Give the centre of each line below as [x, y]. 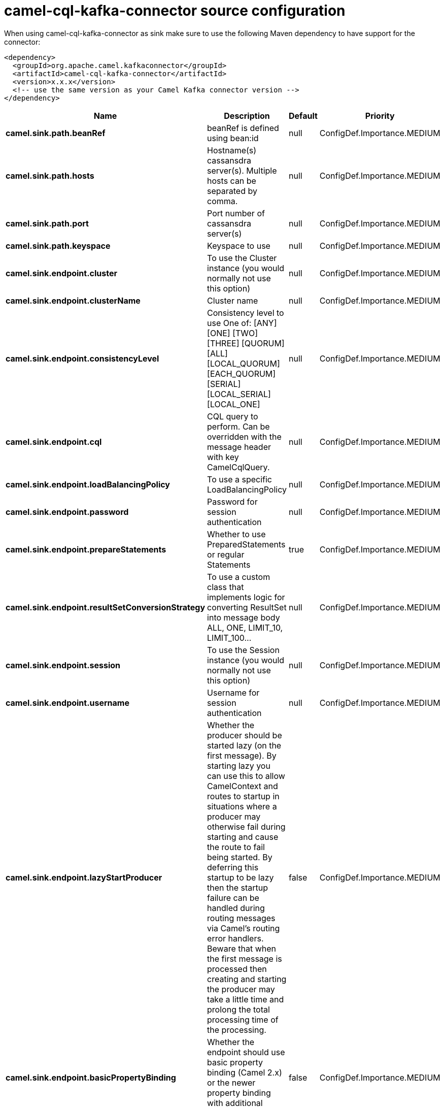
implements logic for [246, 597]
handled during [236, 908]
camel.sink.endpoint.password [67, 512]
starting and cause [243, 837]
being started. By [240, 857]
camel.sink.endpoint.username [67, 703]
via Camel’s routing [244, 928]
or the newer [231, 1082]
